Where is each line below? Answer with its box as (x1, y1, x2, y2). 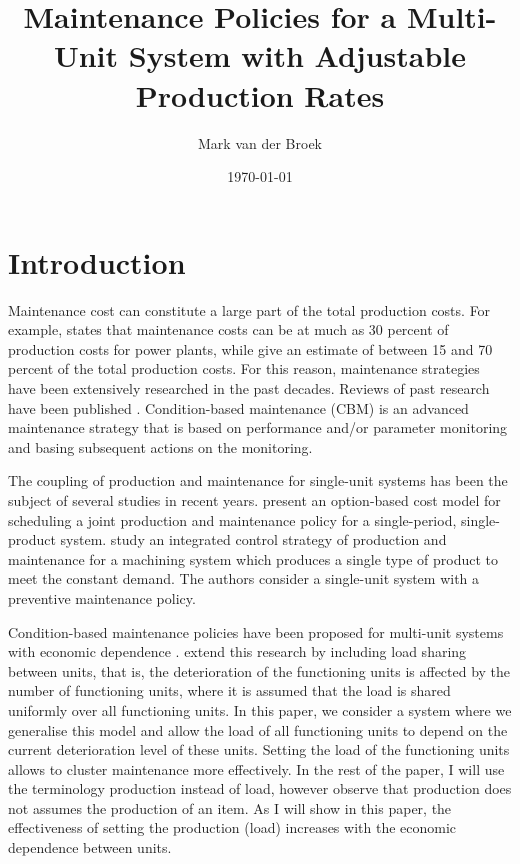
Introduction (8, 241, 186, 282)
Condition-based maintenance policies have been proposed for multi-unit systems (8, 621, 504, 642)
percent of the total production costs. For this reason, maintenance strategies (8, 358, 480, 379)
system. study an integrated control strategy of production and (60, 529, 447, 550)
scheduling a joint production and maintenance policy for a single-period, (8, 509, 457, 530)
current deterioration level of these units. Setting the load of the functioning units (8, 739, 510, 760)
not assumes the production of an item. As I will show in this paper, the (8, 797, 452, 818)
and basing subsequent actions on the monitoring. (8, 436, 313, 457)
